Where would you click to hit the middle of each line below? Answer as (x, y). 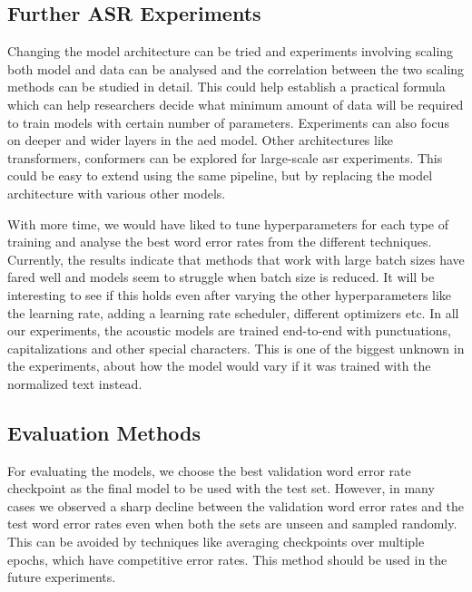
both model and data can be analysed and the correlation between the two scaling (236, 68)
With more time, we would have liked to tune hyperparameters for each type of (228, 223)
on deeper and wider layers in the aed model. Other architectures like (201, 140)
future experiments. (62, 577)
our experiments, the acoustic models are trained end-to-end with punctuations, (229, 330)
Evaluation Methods (104, 432)
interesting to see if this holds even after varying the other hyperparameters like (230, 294)
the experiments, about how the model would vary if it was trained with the (219, 366)
